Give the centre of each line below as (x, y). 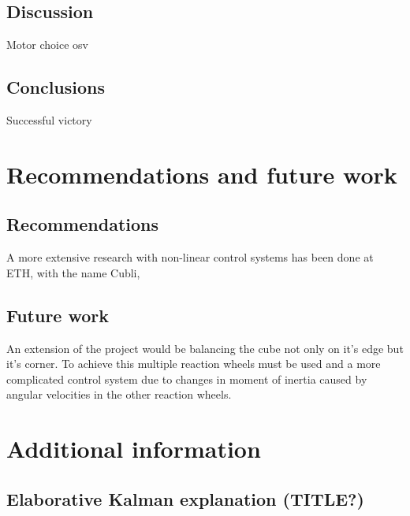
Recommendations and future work (202, 174)
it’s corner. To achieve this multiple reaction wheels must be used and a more (194, 364)
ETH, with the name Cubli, (73, 272)
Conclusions (56, 87)
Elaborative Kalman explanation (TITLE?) (185, 498)
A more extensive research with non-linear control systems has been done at (190, 257)
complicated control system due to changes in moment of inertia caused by (187, 379)
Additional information (134, 449)
